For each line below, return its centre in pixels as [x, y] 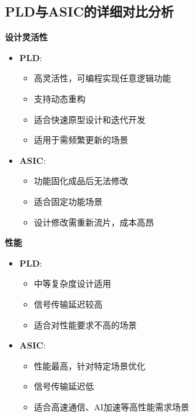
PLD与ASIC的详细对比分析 [89, 11]
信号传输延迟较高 [68, 304]
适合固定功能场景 [68, 201]
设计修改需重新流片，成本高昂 [94, 222]
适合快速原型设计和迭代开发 [90, 119]
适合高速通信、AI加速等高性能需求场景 [112, 406]
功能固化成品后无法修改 [81, 181]
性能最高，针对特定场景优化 [90, 365]
